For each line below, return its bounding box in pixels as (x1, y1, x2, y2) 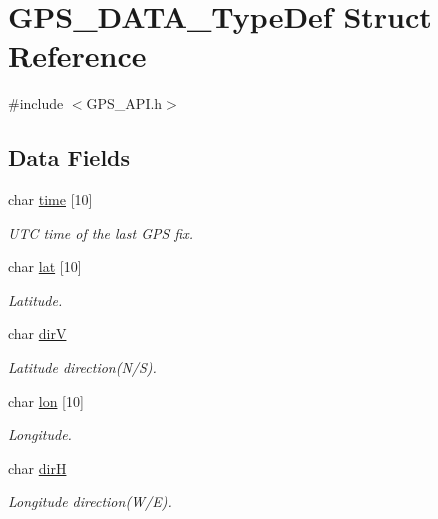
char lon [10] (8, 390, 84, 411)
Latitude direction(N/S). (8, 357, 157, 378)
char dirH (8, 457, 67, 478)
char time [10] (8, 189, 93, 210)
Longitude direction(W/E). (8, 491, 172, 512)
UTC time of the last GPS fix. (8, 222, 194, 243)
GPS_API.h (86, 93, 163, 114)
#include (8, 93, 64, 114)
